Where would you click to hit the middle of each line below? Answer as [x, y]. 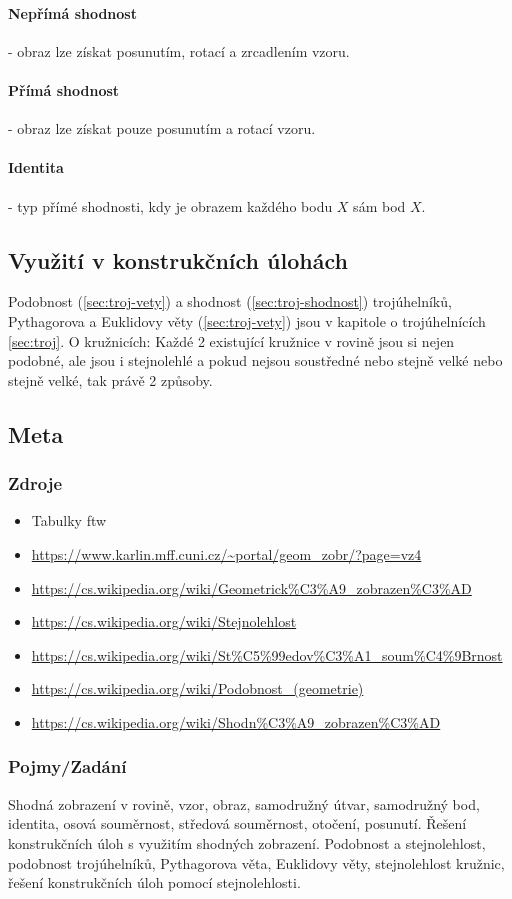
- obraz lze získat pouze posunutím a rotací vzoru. [162, 128]
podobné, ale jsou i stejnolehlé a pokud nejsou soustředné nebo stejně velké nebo [255, 360]
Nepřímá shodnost [72, 12]
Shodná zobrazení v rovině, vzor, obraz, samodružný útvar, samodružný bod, [244, 803]
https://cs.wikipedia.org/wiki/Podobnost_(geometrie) [197, 688]
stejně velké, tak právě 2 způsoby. [110, 379]
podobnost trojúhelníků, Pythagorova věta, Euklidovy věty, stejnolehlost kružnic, [256, 862]
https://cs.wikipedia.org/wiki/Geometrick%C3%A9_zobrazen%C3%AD [251, 587]
